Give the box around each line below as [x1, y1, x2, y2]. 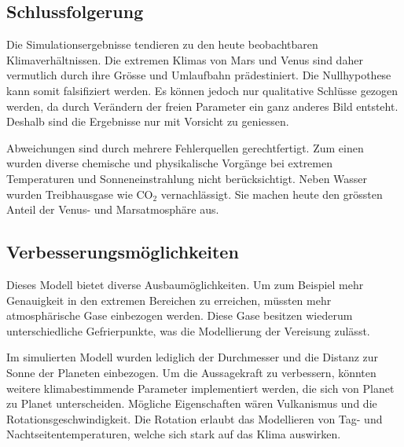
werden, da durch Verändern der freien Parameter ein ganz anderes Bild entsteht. [6, 97, 398, 114]
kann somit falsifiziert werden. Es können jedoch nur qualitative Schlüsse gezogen [6, 82, 398, 98]
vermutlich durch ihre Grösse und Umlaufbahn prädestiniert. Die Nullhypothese [6, 67, 391, 83]
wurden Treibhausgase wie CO [6, 185, 153, 202]
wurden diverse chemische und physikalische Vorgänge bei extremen [6, 155, 333, 171]
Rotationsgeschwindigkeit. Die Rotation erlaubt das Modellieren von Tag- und [6, 410, 383, 427]
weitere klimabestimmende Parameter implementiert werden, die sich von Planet [6, 379, 395, 396]
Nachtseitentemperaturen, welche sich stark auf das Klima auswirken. [6, 426, 341, 442]
